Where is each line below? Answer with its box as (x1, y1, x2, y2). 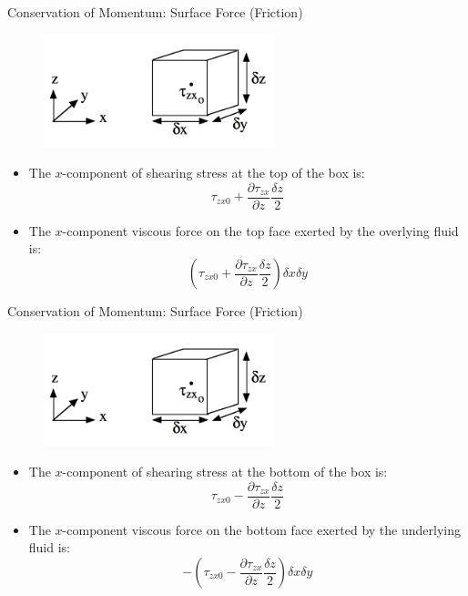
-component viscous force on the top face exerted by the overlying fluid (62, 221, 459, 240)
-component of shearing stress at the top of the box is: (62, 163, 365, 182)
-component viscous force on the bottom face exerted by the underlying (62, 519, 461, 539)
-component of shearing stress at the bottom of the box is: (62, 462, 388, 481)
